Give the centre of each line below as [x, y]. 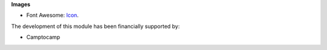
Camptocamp [43, 37]
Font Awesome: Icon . [52, 15]
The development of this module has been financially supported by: [95, 26]
